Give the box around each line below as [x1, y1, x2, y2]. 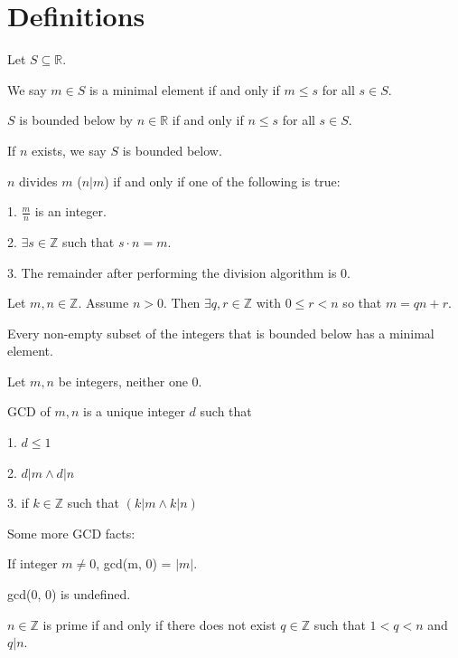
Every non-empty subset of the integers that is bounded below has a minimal [7, 323, 435, 342]
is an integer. [34, 202, 107, 221]
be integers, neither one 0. [58, 371, 202, 390]
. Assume [78, 293, 129, 312]
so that [342, 293, 382, 312]
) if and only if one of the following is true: [104, 171, 341, 190]
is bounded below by [19, 110, 133, 129]
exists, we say [32, 140, 107, 159]
